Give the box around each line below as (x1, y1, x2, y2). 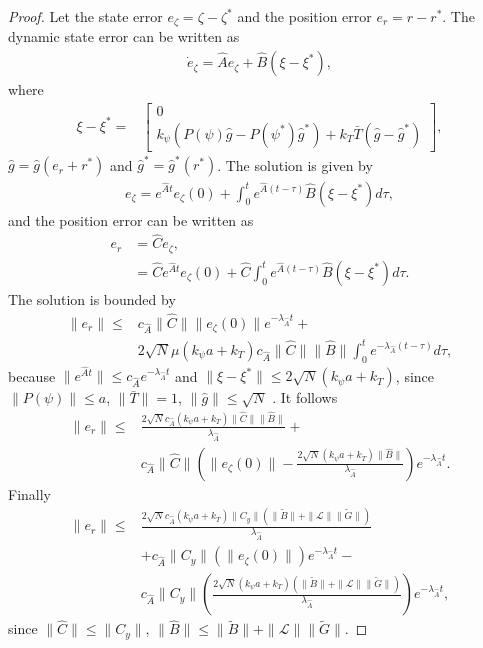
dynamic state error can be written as (8, 26, 240, 47)
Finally (8, 483, 51, 504)
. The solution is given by (217, 154, 373, 175)
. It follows (272, 387, 338, 408)
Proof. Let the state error (8, 6, 163, 26)
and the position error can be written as (8, 209, 254, 230)
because (8, 365, 56, 386)
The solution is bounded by (8, 288, 176, 309)
